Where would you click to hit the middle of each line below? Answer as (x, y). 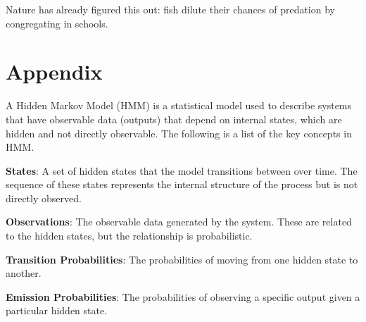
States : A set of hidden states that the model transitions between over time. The (182, 170)
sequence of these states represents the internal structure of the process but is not (182, 184)
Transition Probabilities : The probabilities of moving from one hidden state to (182, 259)
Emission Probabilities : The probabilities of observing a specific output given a (183, 296)
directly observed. (44, 198)
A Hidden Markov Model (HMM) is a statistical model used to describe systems (179, 105)
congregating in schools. (57, 23)
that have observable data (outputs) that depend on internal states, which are (174, 119)
